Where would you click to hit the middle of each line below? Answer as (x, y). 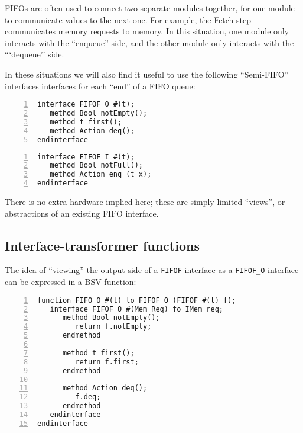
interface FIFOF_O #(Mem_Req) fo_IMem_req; (136, 309)
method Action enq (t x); (101, 174)
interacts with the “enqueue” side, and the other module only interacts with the (149, 42)
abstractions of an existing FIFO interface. (82, 213)
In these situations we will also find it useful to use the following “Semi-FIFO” (147, 74)
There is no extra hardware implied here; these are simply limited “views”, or (145, 202)
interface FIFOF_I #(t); (86, 157)
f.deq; (88, 397)
